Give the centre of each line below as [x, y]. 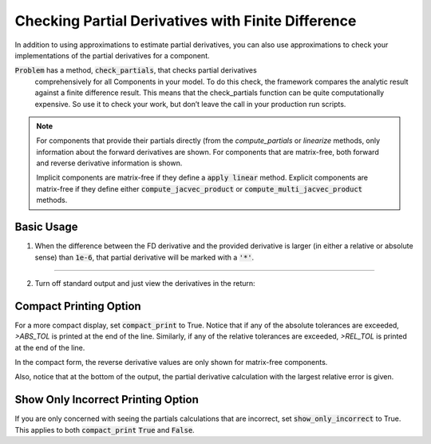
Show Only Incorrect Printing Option [107, 400]
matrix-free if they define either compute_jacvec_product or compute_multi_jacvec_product [200, 188]
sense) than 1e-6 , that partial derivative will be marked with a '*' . [144, 257]
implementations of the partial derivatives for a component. [113, 55]
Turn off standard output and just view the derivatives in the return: [145, 283]
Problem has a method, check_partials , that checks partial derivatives [136, 70]
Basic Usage [46, 227]
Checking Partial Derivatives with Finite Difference [186, 21]
